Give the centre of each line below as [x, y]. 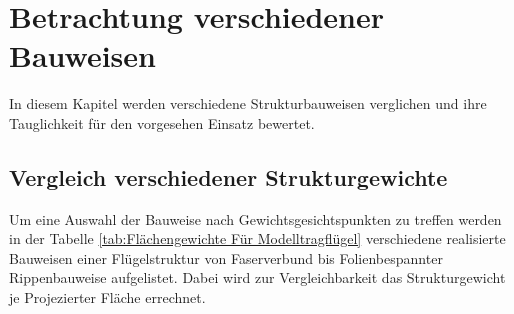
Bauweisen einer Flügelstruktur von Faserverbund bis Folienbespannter [226, 257]
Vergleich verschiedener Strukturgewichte [228, 176]
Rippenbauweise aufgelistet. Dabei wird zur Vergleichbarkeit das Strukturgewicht [257, 277]
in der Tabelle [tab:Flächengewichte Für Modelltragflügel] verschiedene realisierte [257, 238]
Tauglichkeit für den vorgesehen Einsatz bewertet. [162, 122]
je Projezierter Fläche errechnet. [107, 297]
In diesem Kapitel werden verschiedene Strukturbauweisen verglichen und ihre [248, 103]
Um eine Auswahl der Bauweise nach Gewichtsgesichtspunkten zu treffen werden [255, 218]
